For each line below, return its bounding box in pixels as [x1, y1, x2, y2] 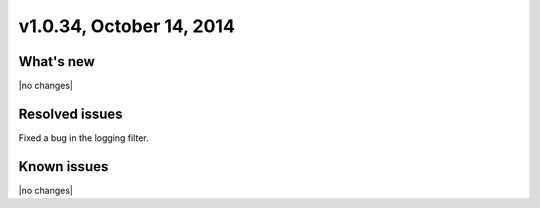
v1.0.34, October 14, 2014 [18, 15, 235, 37]
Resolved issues [18, 105, 124, 122]
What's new [18, 53, 95, 70]
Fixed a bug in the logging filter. [18, 131, 149, 144]
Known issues [18, 158, 109, 175]
